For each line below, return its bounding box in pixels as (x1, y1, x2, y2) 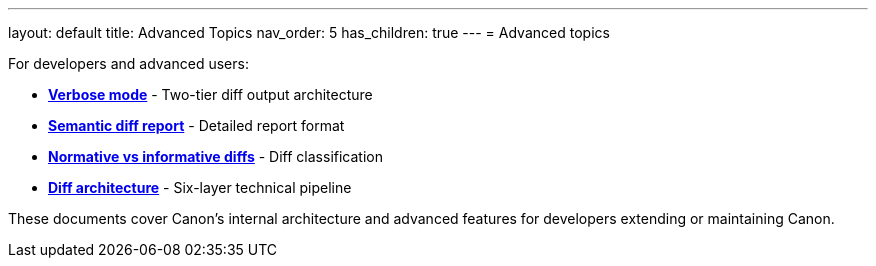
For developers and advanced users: (8, 55, 249, 72)
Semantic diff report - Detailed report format (48, 117, 345, 134)
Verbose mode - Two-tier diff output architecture (48, 86, 373, 103)
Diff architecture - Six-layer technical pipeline (48, 179, 352, 196)
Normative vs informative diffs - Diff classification (48, 148, 383, 165)
